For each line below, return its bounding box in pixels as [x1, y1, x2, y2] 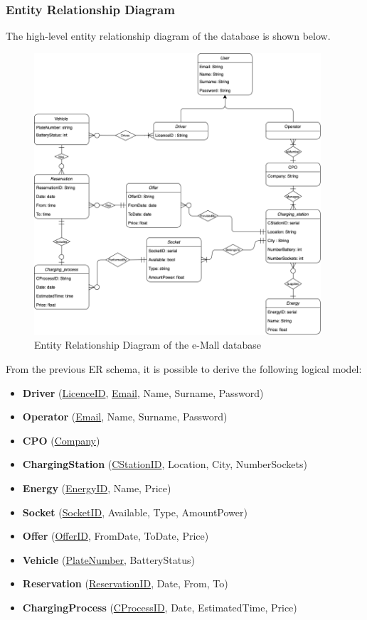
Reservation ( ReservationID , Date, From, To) [22, 576, 228, 591]
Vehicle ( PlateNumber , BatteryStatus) [22, 552, 195, 567]
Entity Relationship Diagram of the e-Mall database [34, 337, 261, 352]
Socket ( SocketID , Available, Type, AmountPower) [22, 504, 248, 519]
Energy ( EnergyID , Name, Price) [22, 481, 171, 496]
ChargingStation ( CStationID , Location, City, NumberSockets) [22, 457, 307, 472]
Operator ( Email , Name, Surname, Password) [22, 409, 228, 424]
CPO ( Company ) [22, 433, 100, 447]
